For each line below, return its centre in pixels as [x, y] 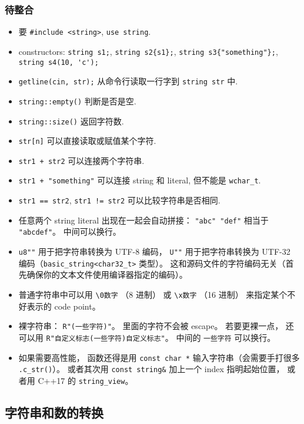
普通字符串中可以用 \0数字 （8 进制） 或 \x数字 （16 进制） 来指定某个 [153, 294]
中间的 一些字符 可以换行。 [226, 337]
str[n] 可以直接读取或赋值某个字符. [87, 141]
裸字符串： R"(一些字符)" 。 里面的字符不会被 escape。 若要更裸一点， [151, 326]
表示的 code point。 [64, 306]
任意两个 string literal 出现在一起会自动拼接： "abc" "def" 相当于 [143, 220]
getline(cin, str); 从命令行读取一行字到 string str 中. [128, 81]
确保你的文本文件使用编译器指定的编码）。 [107, 275]
